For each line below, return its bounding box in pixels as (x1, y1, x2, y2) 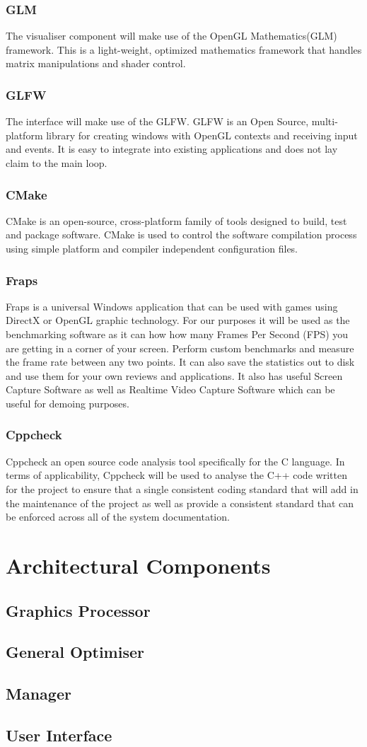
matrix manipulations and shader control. (6, 56, 186, 71)
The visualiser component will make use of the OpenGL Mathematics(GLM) (6, 28, 337, 43)
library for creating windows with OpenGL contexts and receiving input (46, 127, 358, 142)
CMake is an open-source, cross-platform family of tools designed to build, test (6, 213, 347, 228)
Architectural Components (6, 550, 271, 579)
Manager (6, 683, 71, 705)
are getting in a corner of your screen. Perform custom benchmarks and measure (6, 340, 354, 355)
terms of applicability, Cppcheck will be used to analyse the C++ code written (6, 468, 347, 482)
